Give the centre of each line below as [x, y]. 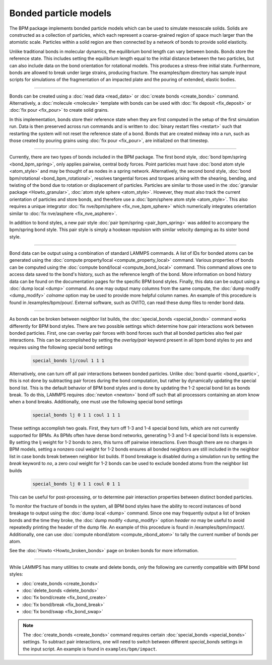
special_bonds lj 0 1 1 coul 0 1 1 [76, 484]
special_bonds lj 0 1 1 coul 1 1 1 [76, 415]
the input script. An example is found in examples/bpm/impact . [90, 649]
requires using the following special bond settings [61, 347]
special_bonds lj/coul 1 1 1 [69, 360]
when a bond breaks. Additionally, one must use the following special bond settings [96, 402]
